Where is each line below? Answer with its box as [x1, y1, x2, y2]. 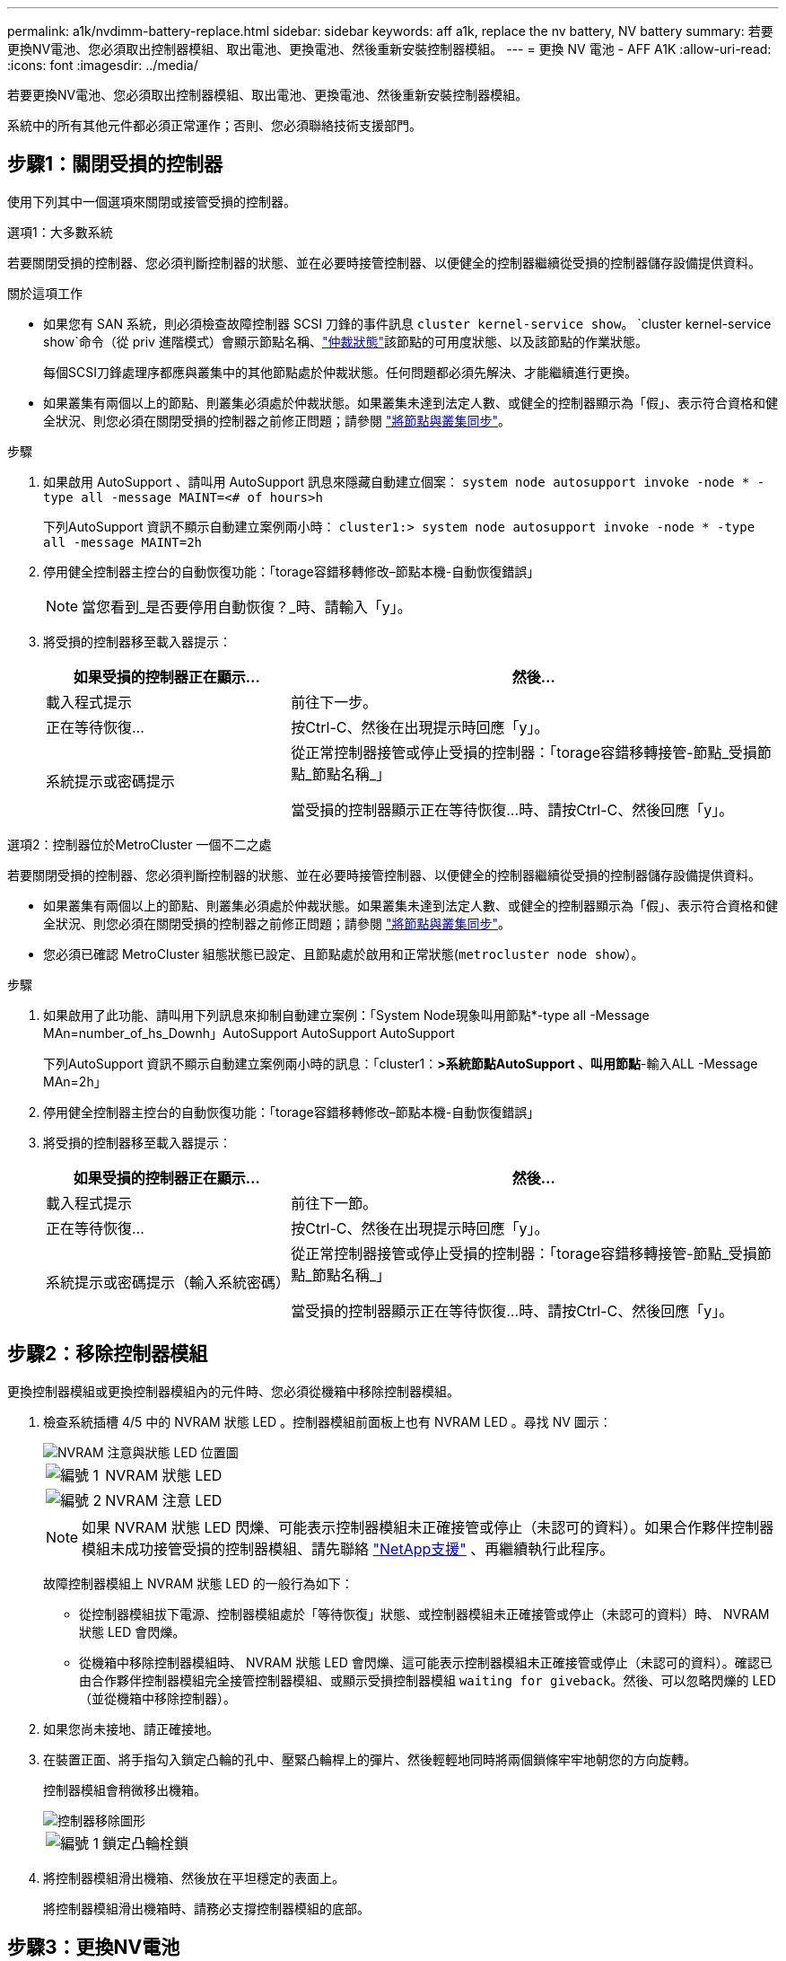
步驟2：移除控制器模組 [7, 1342, 208, 1366]
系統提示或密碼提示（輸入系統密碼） [46, 1272, 291, 1291]
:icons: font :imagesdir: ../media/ [7, 57, 198, 73]
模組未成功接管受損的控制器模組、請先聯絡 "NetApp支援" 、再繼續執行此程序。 [82, 1539, 615, 1558]
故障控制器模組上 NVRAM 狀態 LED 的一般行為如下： [43, 1575, 354, 1591]
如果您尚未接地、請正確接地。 [43, 1720, 219, 1737]
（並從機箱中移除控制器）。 [79, 1690, 236, 1706]
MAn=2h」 [43, 1073, 107, 1089]
